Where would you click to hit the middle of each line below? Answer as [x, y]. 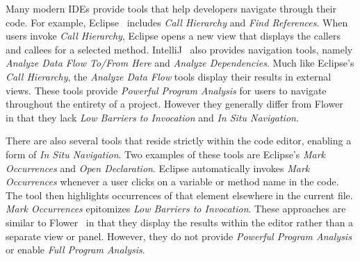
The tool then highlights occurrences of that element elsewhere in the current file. [179, 195]
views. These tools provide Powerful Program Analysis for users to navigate [166, 90]
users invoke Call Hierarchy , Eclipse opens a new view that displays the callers [173, 36]
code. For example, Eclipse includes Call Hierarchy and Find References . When [177, 22]
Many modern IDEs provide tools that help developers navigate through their [171, 8]
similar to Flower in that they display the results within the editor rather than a [180, 222]
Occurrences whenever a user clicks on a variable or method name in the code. [172, 182]
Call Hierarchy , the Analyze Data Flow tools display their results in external [169, 76]
